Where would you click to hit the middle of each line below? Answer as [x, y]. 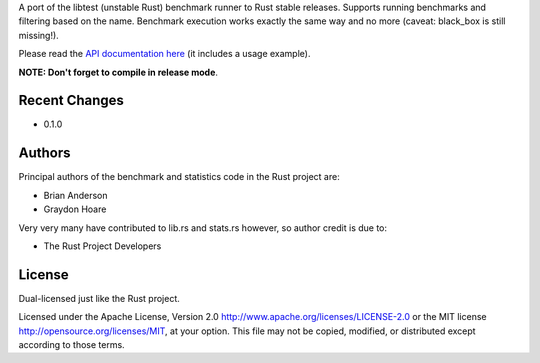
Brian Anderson [76, 195]
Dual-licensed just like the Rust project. [99, 298]
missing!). [38, 35]
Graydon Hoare [75, 209]
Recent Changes [71, 100]
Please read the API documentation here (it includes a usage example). [164, 54]
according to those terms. [71, 345]
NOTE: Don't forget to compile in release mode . [118, 72]
